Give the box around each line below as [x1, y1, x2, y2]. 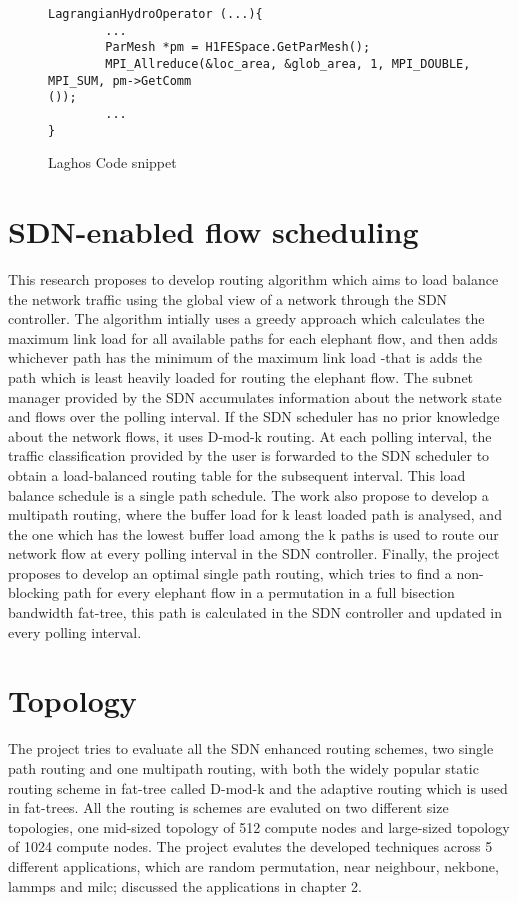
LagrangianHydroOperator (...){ [48, 7, 263, 21]
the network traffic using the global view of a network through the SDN [8, 288, 448, 309]
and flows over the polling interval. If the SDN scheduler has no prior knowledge [8, 406, 500, 427]
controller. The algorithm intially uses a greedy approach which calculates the [8, 308, 485, 329]
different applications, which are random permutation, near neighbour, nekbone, [8, 855, 499, 876]
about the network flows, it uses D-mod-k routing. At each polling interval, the [8, 425, 492, 446]
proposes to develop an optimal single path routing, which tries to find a [8, 562, 452, 583]
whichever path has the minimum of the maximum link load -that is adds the [8, 347, 482, 368]
